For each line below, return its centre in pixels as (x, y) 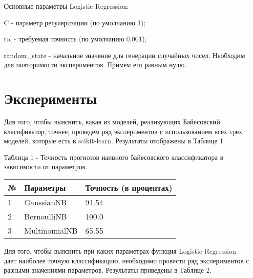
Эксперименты (51, 98)
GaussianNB (45, 202)
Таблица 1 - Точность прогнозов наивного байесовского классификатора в (114, 157)
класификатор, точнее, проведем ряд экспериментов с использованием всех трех (123, 131)
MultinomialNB (51, 231)
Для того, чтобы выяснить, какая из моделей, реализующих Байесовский (112, 122)
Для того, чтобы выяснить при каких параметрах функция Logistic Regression (120, 251)
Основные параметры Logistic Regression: (66, 6)
